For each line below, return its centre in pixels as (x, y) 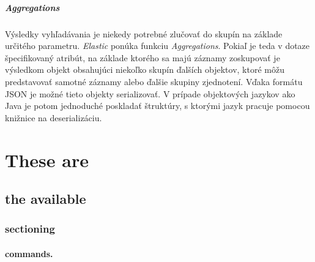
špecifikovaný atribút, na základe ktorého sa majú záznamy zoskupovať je (143, 57)
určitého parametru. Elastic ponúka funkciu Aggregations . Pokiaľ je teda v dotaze (157, 46)
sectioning (30, 229)
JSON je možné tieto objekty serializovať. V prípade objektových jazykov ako (150, 93)
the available (46, 199)
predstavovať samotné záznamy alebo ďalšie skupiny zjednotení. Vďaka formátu (154, 81)
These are (47, 159)
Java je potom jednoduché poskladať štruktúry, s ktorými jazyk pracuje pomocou (157, 106)
